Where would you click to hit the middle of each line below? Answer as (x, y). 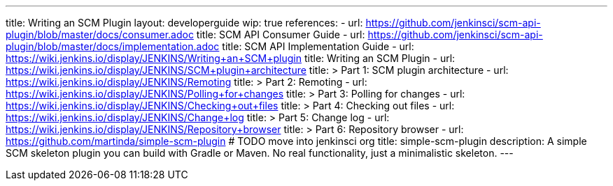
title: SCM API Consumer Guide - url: (281, 34)
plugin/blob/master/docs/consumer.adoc (100, 34)
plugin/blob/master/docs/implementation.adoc (113, 46)
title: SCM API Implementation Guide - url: (318, 46)
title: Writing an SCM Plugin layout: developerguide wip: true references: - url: (184, 23)
